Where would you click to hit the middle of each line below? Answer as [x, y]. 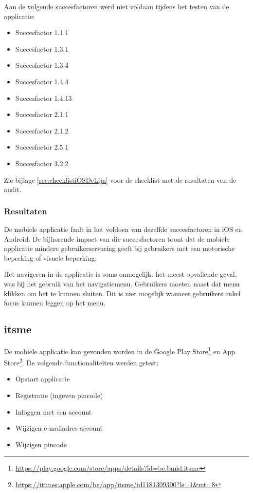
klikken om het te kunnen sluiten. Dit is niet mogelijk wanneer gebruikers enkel [122, 293]
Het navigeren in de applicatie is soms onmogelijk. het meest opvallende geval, [120, 274]
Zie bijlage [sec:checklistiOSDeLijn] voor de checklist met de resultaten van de [120, 180]
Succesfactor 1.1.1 [42, 32]
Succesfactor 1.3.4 [42, 65]
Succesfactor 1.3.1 [42, 48]
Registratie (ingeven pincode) [59, 395]
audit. [13, 189]
